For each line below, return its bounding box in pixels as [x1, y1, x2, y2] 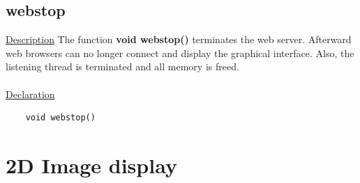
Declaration [6, 86, 55, 101]
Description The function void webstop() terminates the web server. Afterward [6, 32, 352, 47]
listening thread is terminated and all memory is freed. [6, 59, 239, 74]
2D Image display [6, 150, 177, 179]
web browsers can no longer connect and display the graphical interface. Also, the [6, 45, 354, 60]
